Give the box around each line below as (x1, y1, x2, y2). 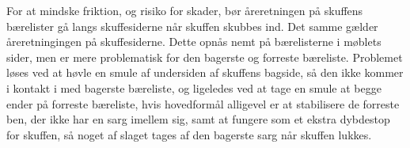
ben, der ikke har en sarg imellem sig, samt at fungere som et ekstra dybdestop (6, 111, 390, 127)
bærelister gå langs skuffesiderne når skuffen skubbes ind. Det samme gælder (6, 17, 378, 34)
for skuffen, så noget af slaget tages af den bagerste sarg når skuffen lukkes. (6, 126, 372, 142)
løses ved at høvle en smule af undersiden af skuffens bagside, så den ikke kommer (6, 64, 404, 81)
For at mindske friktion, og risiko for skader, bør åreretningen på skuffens (6, 2, 363, 18)
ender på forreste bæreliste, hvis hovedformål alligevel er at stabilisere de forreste (6, 95, 400, 112)
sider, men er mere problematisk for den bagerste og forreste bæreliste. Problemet (6, 48, 403, 65)
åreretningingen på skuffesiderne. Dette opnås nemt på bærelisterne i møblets (6, 33, 382, 50)
